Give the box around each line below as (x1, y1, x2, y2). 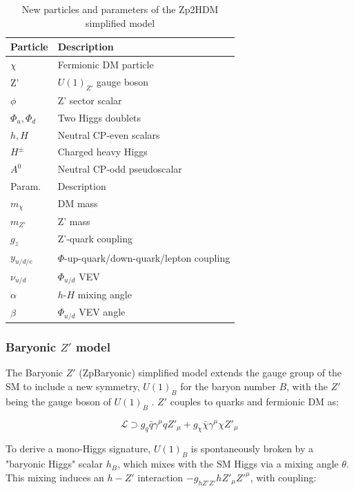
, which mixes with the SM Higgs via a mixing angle (117, 456, 339, 471)
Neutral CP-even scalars (57, 127, 160, 142)
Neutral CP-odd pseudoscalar (57, 162, 182, 176)
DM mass (57, 196, 98, 211)
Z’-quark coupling (57, 231, 132, 246)
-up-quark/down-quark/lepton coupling (64, 250, 230, 264)
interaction (137, 470, 184, 484)
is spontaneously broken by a (190, 441, 314, 456)
